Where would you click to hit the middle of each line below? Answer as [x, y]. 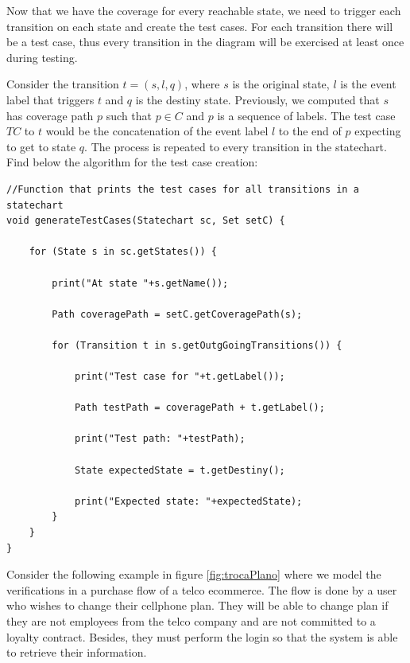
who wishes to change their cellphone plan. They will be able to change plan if [197, 605]
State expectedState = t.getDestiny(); [180, 470]
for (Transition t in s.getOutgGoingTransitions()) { [197, 345]
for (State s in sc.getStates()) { [123, 252]
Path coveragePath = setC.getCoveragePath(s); [177, 314]
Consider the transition [63, 84]
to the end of [310, 131]
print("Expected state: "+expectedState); [188, 501]
